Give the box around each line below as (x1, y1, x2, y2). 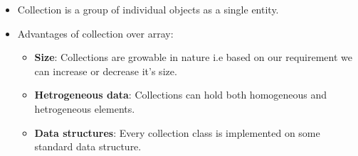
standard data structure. (34, 139, 142, 154)
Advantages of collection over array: (17, 26, 174, 40)
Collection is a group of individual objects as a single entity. (17, 2, 279, 16)
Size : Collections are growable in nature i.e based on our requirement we (34, 50, 352, 65)
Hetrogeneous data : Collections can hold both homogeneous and (34, 87, 327, 102)
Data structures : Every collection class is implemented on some (34, 125, 320, 140)
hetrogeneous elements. (34, 101, 135, 116)
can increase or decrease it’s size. (34, 63, 177, 78)
